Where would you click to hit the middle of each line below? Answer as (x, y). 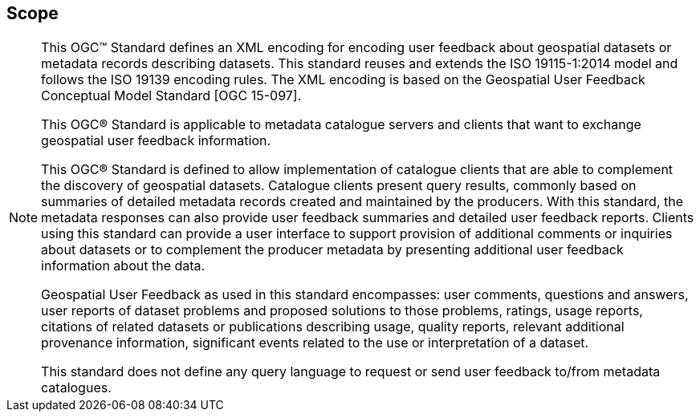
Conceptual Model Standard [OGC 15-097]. (171, 96)
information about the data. (123, 266)
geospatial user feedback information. (156, 141)
